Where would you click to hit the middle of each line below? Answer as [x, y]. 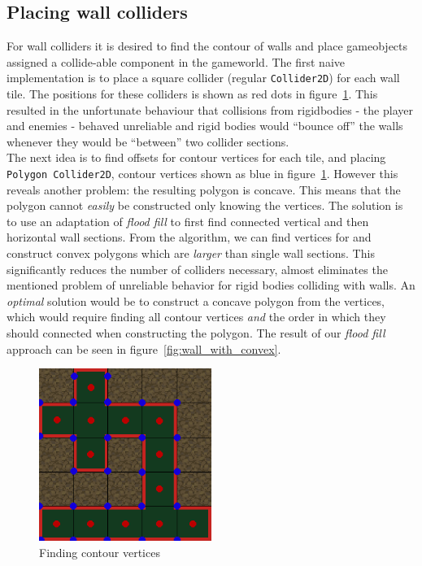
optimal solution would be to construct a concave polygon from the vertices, [196, 300]
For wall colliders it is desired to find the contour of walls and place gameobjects [207, 46]
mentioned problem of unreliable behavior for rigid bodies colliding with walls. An [211, 285]
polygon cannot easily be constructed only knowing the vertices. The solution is [205, 205]
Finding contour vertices [100, 552]
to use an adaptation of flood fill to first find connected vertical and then [188, 221]
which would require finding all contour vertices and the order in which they [196, 317]
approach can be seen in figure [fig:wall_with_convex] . [144, 348]
